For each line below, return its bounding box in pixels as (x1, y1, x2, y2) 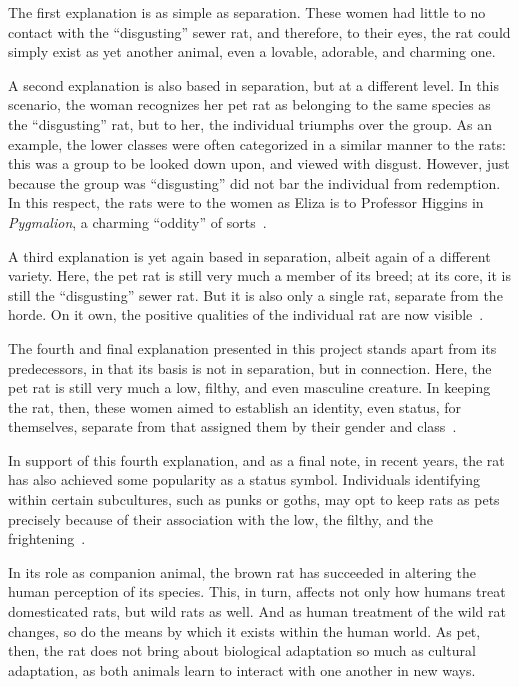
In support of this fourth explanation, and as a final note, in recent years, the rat (8, 449, 505, 470)
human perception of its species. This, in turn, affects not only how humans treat (8, 581, 506, 602)
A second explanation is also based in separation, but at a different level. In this (8, 74, 499, 95)
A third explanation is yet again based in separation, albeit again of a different (8, 245, 491, 266)
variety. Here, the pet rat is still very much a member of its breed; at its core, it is (8, 265, 512, 286)
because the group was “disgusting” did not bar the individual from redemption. (8, 172, 501, 193)
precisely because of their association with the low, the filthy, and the (8, 508, 434, 529)
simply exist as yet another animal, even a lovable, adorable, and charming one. (8, 41, 496, 62)
